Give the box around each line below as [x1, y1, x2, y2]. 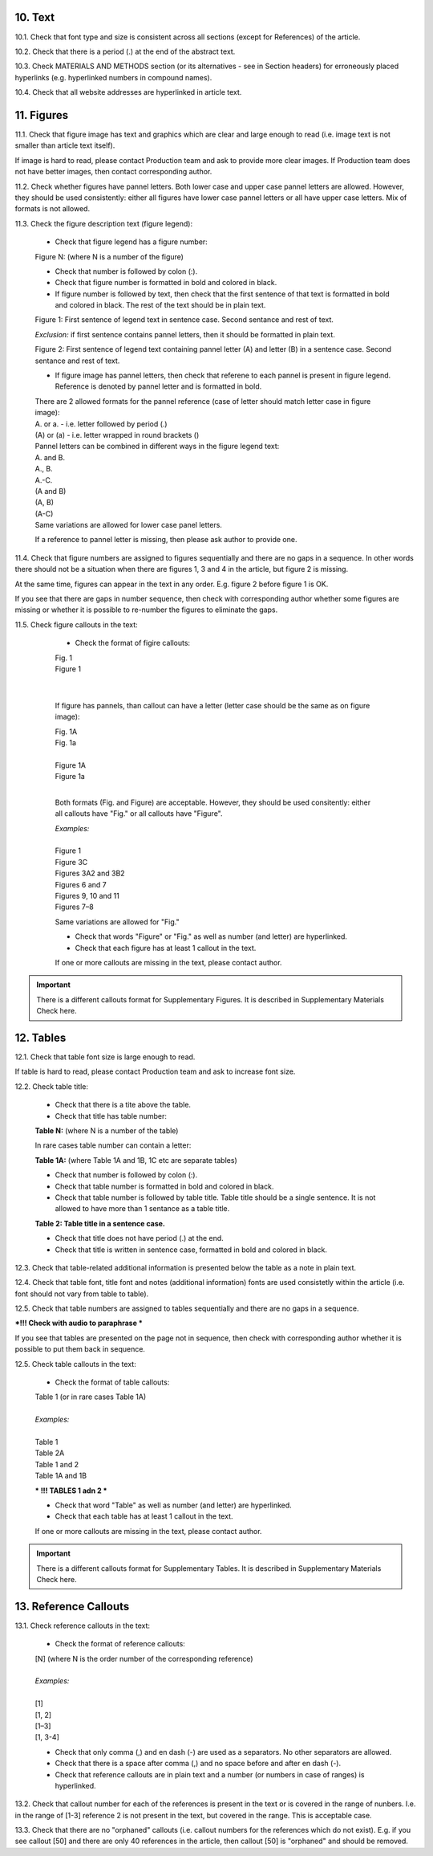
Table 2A [34, 1448, 65, 1458]
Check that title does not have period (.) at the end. [55, 1234, 224, 1243]
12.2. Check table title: [14, 1081, 88, 1091]
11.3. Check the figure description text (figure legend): [14, 218, 192, 228]
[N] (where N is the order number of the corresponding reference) [34, 1654, 253, 1663]
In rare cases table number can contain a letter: [34, 1140, 192, 1150]
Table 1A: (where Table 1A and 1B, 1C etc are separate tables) [34, 1155, 237, 1165]
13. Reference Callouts [14, 1599, 130, 1613]
